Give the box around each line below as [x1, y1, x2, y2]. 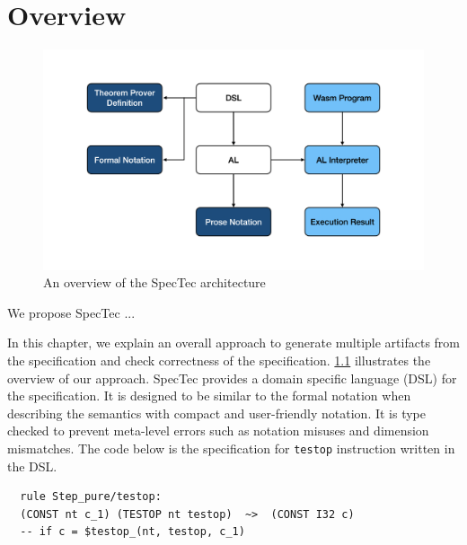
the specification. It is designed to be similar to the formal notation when [7, 386, 411, 405]
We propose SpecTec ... [7, 303, 136, 321]
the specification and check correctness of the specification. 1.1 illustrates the [7, 351, 431, 370]
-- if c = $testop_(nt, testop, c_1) [20, 525, 245, 539]
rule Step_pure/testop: [20, 490, 162, 504]
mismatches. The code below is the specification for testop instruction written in [7, 439, 455, 457]
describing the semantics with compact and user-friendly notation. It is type [7, 403, 427, 422]
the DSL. [7, 456, 57, 475]
